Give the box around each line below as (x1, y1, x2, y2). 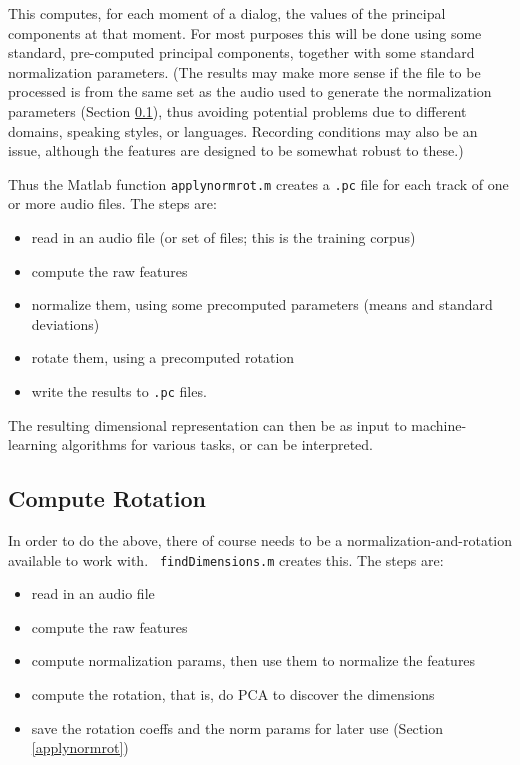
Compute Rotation (8, 483, 206, 514)
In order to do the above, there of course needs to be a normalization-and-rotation (8, 530, 512, 551)
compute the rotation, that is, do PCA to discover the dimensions (31, 684, 435, 705)
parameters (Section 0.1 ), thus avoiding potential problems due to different (8, 100, 467, 121)
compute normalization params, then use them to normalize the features (31, 650, 476, 671)
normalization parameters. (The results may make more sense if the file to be (8, 61, 481, 82)
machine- (411, 414, 467, 435)
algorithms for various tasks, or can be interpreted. (61, 434, 373, 455)
